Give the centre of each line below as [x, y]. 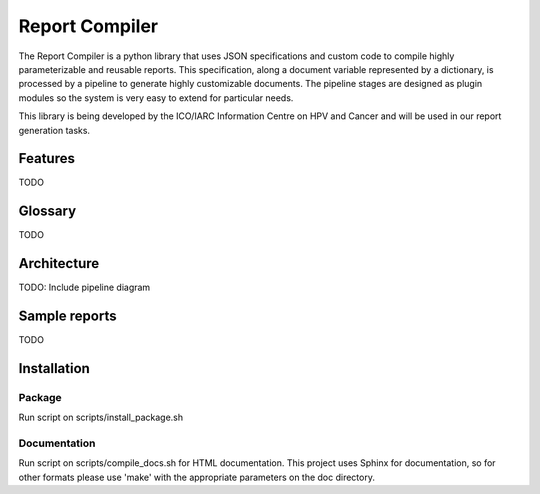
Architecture [59, 263]
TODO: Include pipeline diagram [84, 287]
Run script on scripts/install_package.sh [101, 417]
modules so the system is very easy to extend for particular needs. [156, 97]
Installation [54, 368]
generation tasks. [54, 130]
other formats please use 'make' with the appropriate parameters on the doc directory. [196, 477]
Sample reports [67, 316]
